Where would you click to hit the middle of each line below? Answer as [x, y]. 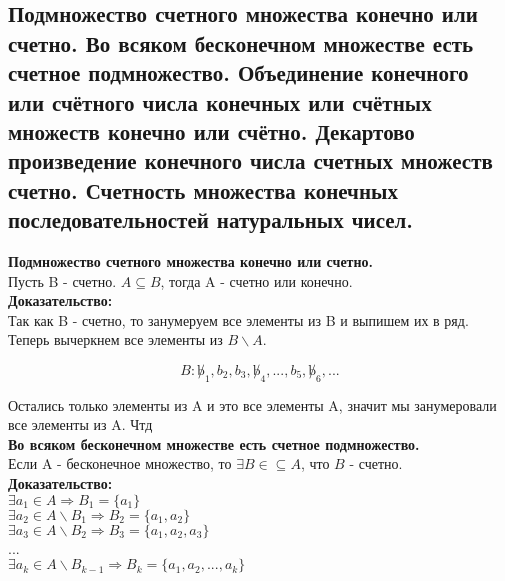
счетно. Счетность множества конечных [203, 189]
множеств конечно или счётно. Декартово [211, 130]
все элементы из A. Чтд [80, 424]
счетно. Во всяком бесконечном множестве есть [241, 42]
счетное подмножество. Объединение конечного [238, 72]
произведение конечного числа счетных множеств [250, 160]
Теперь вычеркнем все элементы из [115, 339]
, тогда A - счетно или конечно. [256, 280]
